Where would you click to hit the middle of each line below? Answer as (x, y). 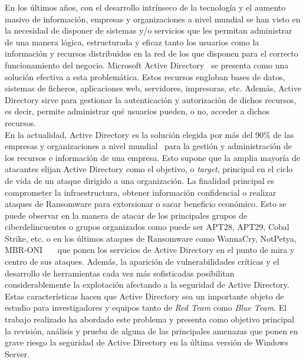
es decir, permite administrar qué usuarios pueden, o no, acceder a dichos (137, 111)
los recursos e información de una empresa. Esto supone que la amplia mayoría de (152, 157)
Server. (17, 353)
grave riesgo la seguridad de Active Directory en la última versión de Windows (147, 342)
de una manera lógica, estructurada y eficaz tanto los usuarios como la (132, 42)
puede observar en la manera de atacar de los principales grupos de (126, 215)
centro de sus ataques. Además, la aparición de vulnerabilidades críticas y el (142, 261)
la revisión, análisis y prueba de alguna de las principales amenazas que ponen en (152, 330)
